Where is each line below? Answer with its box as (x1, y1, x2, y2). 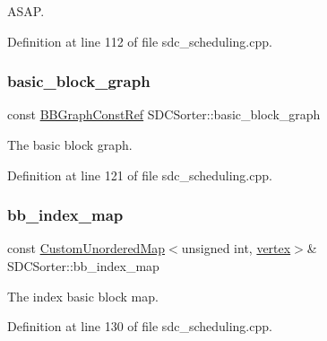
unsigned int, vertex (181, 239, 291, 258)
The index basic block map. (7, 286, 159, 305)
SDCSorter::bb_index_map (7, 257, 159, 275)
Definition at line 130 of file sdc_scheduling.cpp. (7, 317, 272, 336)
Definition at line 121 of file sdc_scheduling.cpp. (7, 165, 272, 184)
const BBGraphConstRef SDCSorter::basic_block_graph (7, 105, 321, 124)
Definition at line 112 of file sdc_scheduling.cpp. (7, 31, 272, 50)
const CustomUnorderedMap (7, 239, 166, 258)
